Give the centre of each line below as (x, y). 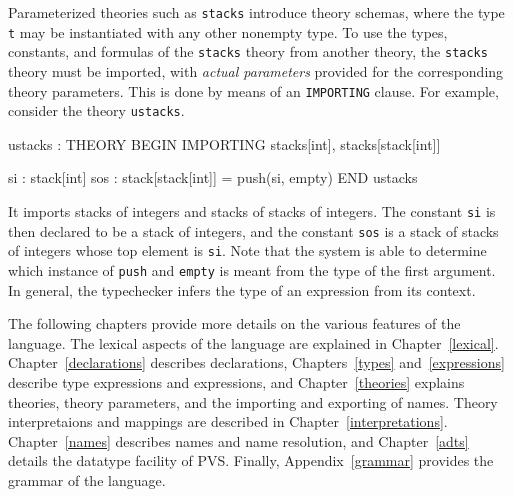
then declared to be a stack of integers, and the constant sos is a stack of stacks (253, 230)
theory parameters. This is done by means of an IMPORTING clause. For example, (253, 90)
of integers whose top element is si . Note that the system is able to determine (247, 250)
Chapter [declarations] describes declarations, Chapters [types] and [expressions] (256, 362)
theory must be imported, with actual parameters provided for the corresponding (256, 70)
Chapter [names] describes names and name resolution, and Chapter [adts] (238, 440)
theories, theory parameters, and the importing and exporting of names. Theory (253, 401)
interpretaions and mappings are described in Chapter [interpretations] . (228, 421)
